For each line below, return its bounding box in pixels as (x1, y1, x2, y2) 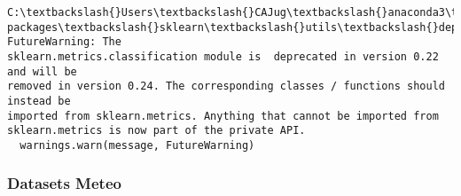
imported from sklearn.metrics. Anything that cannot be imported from (7, 109, 439, 122)
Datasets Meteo (7, 172, 121, 194)
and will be (7, 65, 77, 78)
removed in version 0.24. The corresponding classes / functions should (7, 80, 445, 93)
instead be (7, 94, 71, 107)
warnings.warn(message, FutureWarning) (20, 138, 255, 152)
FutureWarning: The (7, 35, 121, 49)
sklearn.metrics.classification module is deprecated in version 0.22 (7, 50, 439, 63)
